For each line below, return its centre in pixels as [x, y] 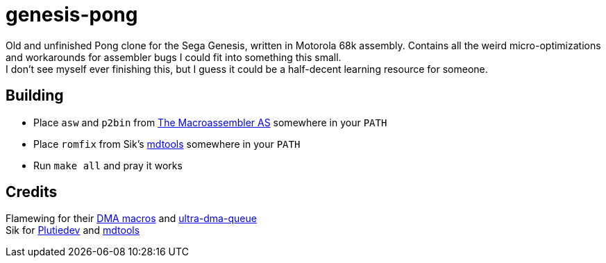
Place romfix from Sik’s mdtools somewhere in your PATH [167, 144]
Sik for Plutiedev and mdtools [73, 230]
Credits [32, 192]
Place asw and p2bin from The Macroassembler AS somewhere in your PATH [210, 122]
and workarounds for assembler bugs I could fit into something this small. [174, 57]
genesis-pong [72, 15]
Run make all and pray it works [108, 165]
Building [35, 96]
